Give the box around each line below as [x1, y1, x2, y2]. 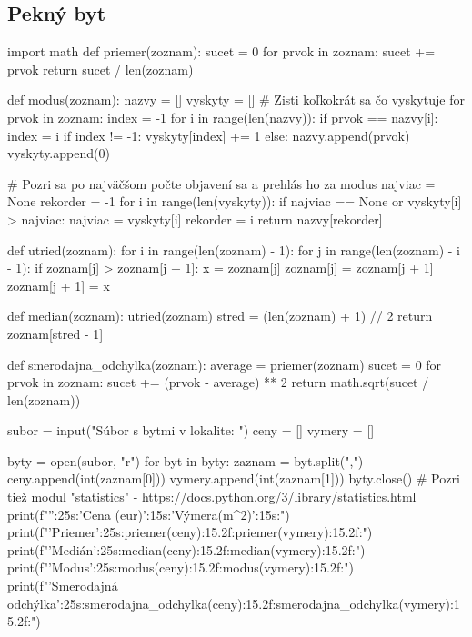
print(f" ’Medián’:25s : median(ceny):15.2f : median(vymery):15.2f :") [7, 540, 366, 559]
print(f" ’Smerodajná [7, 576, 118, 595]
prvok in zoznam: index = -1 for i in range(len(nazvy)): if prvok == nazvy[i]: [7, 107, 438, 126]
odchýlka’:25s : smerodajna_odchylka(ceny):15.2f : [7, 593, 276, 612]
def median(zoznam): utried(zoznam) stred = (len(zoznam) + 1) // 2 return [7, 306, 433, 325]
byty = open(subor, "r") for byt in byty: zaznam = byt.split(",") [7, 451, 364, 470]
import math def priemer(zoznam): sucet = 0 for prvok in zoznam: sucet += [7, 42, 436, 61]
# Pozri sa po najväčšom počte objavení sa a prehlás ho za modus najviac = [7, 174, 436, 193]
